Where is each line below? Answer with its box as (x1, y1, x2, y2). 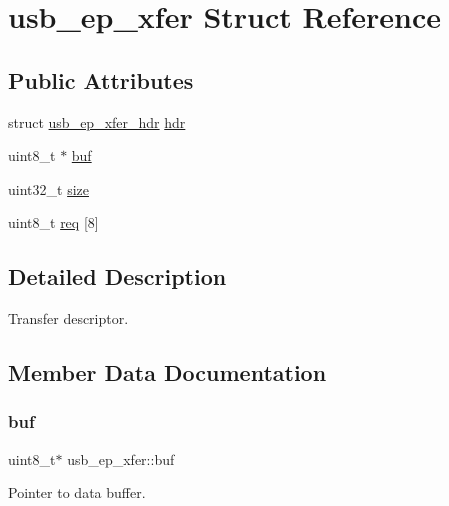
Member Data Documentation (8, 357, 327, 388)
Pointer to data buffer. (8, 482, 146, 503)
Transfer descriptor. (8, 308, 129, 329)
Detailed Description (8, 261, 227, 292)
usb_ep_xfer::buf (67, 448, 175, 469)
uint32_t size (8, 178, 89, 199)
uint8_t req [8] (8, 212, 99, 233)
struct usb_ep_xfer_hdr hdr (8, 111, 186, 132)
